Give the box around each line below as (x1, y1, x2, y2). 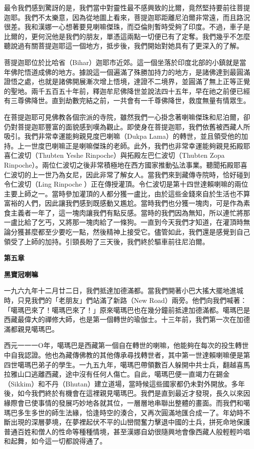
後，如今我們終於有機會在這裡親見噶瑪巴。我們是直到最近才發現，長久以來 (4, 388, 243, 398)
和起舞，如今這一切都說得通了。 (4, 436, 106, 446)
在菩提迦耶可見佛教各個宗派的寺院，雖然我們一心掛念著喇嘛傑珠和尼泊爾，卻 (4, 111, 250, 122)
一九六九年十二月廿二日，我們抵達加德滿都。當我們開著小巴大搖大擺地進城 (4, 285, 243, 296)
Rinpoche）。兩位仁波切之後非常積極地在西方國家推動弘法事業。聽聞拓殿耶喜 (4, 159, 248, 170)
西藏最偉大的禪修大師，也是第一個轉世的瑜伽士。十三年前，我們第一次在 (4, 314, 236, 324)
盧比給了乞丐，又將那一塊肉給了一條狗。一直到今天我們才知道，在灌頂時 (10, 217, 243, 227)
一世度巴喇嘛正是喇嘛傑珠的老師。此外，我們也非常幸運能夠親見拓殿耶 (24, 140, 250, 150)
